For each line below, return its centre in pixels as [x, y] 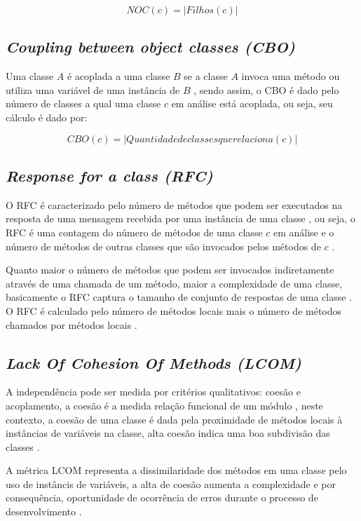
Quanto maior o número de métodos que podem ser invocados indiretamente [170, 270]
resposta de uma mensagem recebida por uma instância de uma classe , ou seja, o [180, 218]
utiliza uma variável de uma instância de [93, 89]
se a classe [206, 76]
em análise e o [304, 232]
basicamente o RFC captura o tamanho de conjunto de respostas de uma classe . [179, 297]
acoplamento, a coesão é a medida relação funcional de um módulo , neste [164, 405]
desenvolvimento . [44, 512]
